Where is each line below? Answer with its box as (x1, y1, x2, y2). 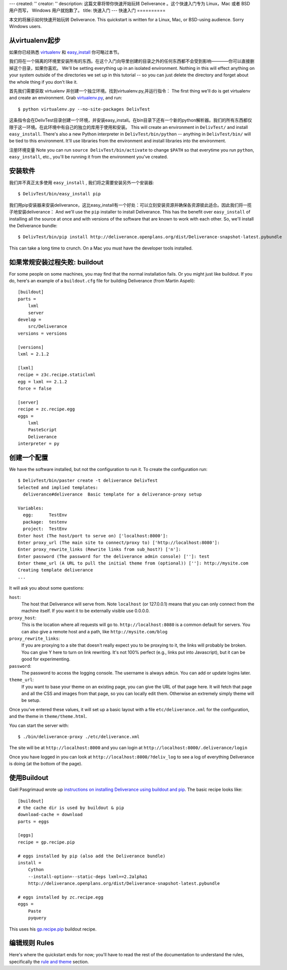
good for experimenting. (21, 656, 71, 662)
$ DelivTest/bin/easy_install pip (18, 191, 101, 197)
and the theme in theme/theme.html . (9, 714, 87, 720)
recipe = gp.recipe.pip (18, 839, 75, 845)
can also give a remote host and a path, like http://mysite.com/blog (21, 628, 168, 634)
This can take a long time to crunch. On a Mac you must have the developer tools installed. (9, 245, 193, 251)
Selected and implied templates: (18, 485, 98, 490)
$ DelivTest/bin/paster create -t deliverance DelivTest (18, 478, 158, 483)
